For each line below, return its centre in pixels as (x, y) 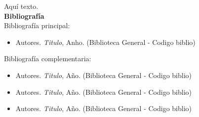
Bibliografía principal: (37, 25)
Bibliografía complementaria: (48, 58)
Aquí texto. (21, 6)
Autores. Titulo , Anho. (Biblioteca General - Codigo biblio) (105, 42)
